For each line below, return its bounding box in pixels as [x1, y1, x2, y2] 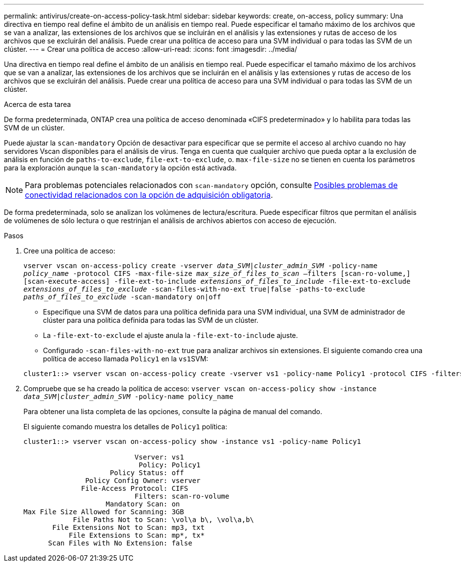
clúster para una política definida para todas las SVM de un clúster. [43, 316, 259, 324]
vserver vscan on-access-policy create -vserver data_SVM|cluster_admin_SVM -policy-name [23, 262, 377, 270]
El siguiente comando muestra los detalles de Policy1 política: [23, 422, 228, 431]
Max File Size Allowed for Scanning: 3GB [23, 508, 184, 516]
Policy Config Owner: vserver [85, 477, 201, 484]
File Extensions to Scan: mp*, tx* [68, 531, 205, 539]
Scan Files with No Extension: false [48, 539, 192, 547]
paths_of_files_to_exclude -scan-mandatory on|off [23, 293, 221, 301]
